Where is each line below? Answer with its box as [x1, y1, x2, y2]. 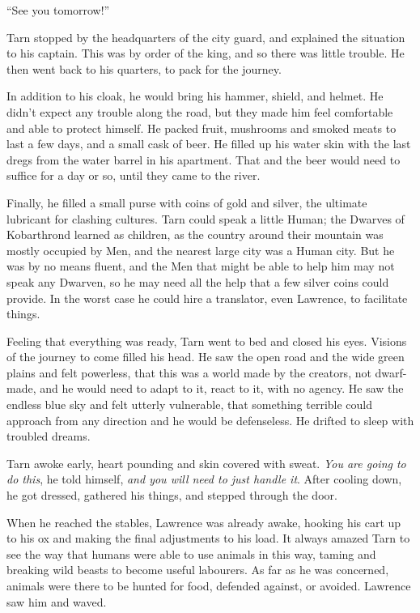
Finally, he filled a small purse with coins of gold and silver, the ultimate [6, 194, 367, 211]
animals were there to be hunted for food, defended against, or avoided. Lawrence [6, 577, 411, 594]
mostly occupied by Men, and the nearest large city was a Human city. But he [6, 241, 395, 258]
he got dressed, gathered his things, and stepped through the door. [6, 487, 337, 504]
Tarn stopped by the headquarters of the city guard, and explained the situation [6, 28, 405, 45]
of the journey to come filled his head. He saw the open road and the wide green [6, 348, 405, 365]
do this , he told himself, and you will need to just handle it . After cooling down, [6, 470, 402, 487]
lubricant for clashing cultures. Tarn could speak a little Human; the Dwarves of [6, 210, 405, 227]
